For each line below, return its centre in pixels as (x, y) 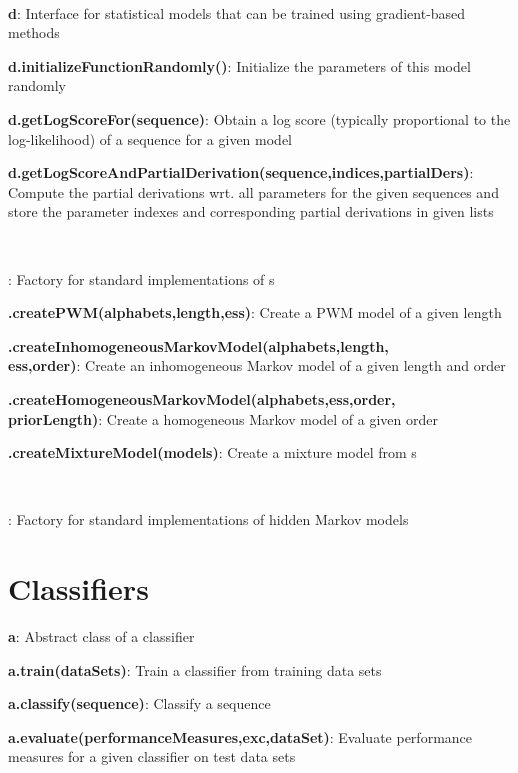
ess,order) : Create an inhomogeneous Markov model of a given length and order (257, 365)
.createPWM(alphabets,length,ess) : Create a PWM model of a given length (255, 312)
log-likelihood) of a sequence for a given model (150, 138)
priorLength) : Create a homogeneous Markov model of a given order (223, 418)
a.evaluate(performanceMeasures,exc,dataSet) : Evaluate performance (240, 736)
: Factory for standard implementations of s (141, 278)
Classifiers (78, 588)
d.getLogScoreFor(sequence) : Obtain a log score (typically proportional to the (259, 118)
